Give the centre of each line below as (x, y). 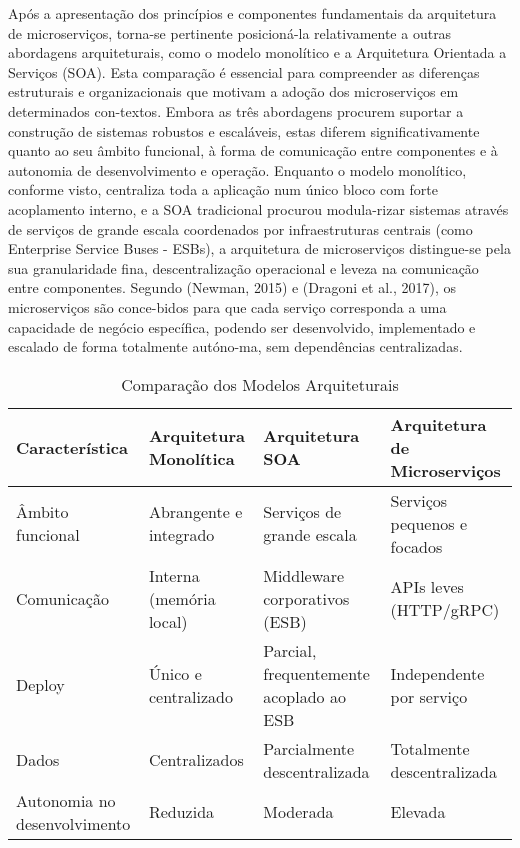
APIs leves (427, 587)
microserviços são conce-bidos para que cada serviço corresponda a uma (227, 306)
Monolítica (191, 459)
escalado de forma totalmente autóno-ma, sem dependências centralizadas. (235, 346)
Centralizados (196, 760)
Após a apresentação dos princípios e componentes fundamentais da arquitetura (252, 13)
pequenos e (429, 523)
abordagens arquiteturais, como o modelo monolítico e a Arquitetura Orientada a (257, 52)
